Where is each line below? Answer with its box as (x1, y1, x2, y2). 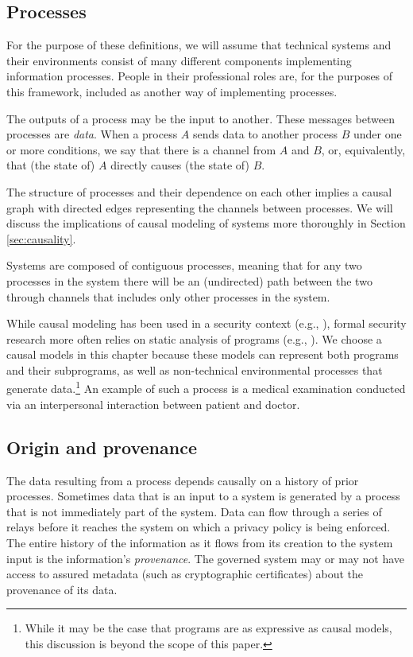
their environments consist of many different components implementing (6, 52, 352, 68)
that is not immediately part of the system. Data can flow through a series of (6, 503, 382, 519)
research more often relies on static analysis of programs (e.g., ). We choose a (6, 330, 382, 347)
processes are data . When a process (6, 126, 178, 142)
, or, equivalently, (321, 141, 406, 157)
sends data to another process (193, 126, 338, 142)
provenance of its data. (6, 581, 118, 597)
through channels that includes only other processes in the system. (6, 288, 330, 305)
